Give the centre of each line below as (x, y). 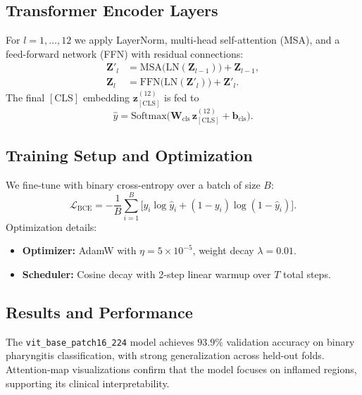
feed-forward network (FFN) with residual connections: (125, 53)
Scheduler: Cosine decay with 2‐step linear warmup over (146, 274)
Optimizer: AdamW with (79, 250)
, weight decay (223, 250)
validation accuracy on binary (291, 341)
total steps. (307, 274)
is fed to (181, 98)
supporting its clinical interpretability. (88, 383)
